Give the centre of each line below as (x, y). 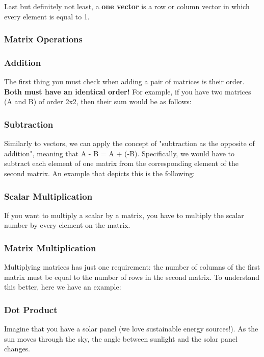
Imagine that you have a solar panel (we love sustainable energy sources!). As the (131, 329)
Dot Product (31, 309)
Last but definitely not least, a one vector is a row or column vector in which (127, 6)
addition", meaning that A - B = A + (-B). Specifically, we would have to (120, 153)
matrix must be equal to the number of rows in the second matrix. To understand (132, 277)
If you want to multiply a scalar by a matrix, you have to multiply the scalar (124, 215)
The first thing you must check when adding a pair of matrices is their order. (124, 81)
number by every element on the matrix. (67, 225)
